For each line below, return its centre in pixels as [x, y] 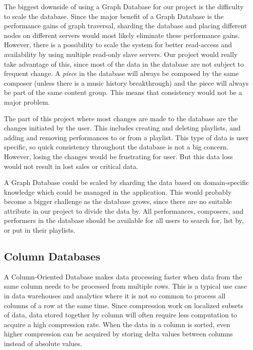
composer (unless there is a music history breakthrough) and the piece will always [126, 83]
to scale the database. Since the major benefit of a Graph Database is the [114, 16]
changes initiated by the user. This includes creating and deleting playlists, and [122, 128]
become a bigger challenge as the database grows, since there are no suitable [118, 201]
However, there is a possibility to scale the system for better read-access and [118, 45]
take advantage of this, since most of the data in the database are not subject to [124, 64]
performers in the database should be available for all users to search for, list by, [124, 220]
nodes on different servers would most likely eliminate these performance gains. [122, 35]
